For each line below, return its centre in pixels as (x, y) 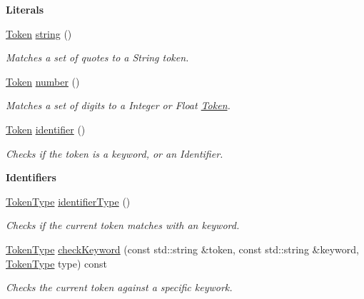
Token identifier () (46, 129)
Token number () (43, 81)
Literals (25, 9)
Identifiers (31, 177)
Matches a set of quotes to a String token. (97, 57)
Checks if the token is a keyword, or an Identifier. (115, 153)
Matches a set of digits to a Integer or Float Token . (118, 105)
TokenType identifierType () (68, 201)
